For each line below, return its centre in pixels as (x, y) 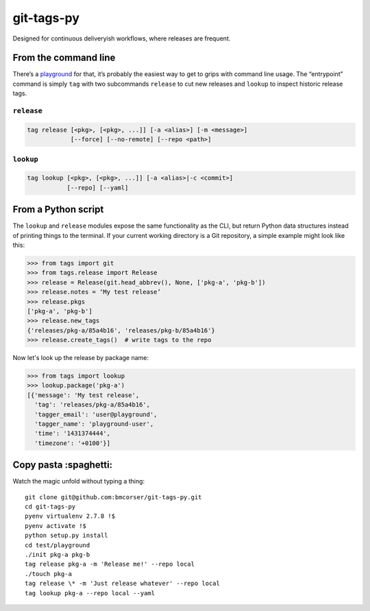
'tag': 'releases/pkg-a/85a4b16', (92, 405)
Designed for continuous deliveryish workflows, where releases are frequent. (122, 38)
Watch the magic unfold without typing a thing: (79, 481)
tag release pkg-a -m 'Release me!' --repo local (110, 564)
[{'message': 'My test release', (83, 395)
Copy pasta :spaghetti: (63, 465)
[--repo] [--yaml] (98, 188)
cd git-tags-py (50, 507)
